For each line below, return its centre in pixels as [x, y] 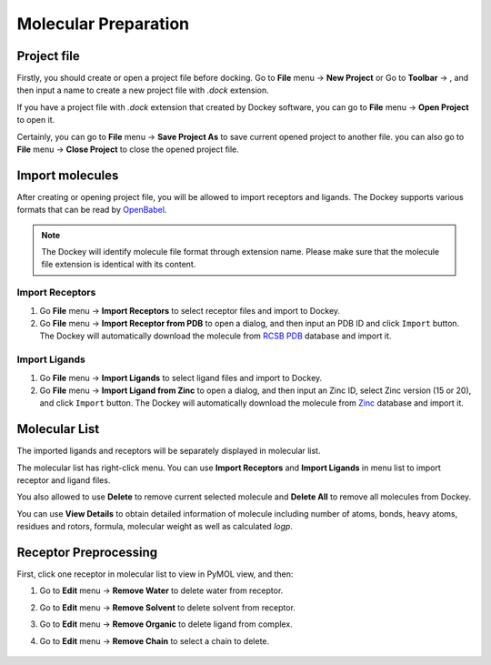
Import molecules [68, 175]
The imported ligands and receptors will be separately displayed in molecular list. [169, 451]
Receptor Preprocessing [87, 552]
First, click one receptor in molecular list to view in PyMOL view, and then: [155, 574]
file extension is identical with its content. [119, 265]
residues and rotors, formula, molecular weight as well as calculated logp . [155, 527]
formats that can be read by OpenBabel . [92, 210]
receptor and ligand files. [64, 480]
